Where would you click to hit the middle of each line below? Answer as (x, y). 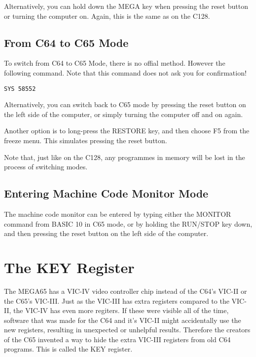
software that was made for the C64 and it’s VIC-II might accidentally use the (123, 320)
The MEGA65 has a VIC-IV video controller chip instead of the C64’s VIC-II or (126, 291)
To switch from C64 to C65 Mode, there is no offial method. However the (115, 63)
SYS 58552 (20, 89)
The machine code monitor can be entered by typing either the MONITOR (118, 214)
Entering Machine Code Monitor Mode (106, 193)
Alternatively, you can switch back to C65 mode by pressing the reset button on (125, 104)
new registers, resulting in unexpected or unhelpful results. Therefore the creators (127, 330)
